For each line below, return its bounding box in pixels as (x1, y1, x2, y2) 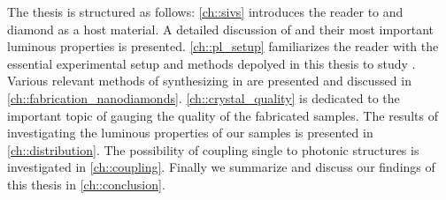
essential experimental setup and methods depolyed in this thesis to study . (7, 54, 416, 72)
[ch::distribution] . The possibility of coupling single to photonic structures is (7, 140, 419, 159)
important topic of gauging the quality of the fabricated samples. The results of (7, 106, 438, 124)
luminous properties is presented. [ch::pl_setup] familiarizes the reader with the (7, 37, 439, 56)
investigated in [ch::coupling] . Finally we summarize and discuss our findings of (7, 158, 435, 176)
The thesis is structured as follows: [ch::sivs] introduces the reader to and (7, 3, 404, 20)
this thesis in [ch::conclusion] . (7, 174, 165, 193)
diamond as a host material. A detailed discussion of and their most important (7, 19, 434, 38)
